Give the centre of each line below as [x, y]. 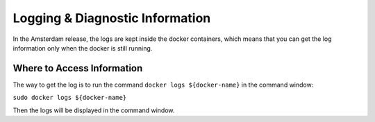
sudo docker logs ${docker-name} [70, 98]
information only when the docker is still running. [83, 48]
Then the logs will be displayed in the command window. [94, 110]
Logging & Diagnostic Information [112, 18]
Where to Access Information [78, 68]
